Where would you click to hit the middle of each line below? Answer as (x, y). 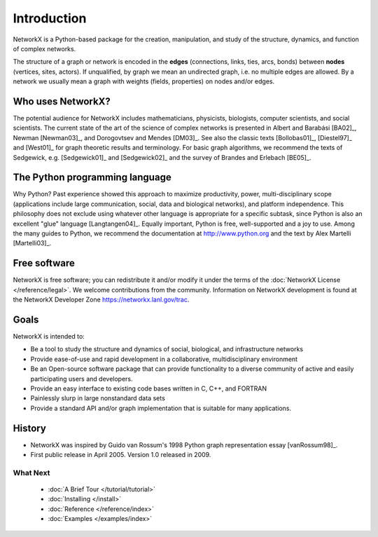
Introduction (50, 18)
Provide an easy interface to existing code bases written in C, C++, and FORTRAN (149, 388)
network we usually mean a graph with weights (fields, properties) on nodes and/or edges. (144, 81)
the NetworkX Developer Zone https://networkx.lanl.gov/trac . (101, 300)
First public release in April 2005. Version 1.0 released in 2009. (121, 455)
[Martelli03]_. (32, 243)
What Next (31, 473)
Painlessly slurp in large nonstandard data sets (98, 398)
